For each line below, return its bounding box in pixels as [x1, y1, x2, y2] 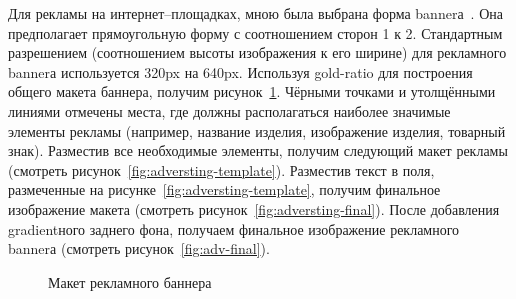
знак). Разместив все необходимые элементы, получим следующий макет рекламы [8, 140, 508, 161]
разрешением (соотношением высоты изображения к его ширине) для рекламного [8, 42, 507, 63]
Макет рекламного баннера [48, 271, 212, 292]
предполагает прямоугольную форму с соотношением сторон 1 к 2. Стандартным [8, 22, 503, 43]
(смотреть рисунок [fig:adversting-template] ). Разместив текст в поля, [8, 159, 435, 180]
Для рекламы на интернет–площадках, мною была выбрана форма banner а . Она [8, 3, 503, 23]
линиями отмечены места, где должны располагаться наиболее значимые [8, 100, 451, 121]
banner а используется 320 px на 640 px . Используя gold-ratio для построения [8, 61, 473, 82]
